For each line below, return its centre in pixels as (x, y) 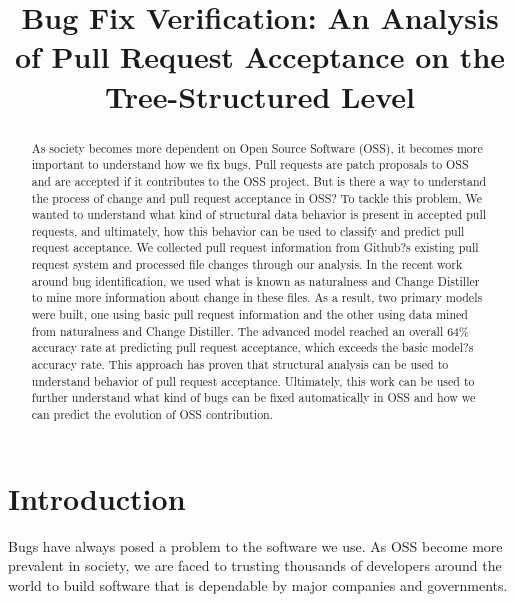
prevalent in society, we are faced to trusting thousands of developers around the (255, 565)
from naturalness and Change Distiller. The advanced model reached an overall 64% (250, 330)
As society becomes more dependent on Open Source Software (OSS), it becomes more (257, 147)
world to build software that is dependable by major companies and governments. (258, 584)
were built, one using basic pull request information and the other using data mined (249, 314)
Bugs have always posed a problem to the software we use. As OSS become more (255, 545)
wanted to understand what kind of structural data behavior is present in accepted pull (259, 214)
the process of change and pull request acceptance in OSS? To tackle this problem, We (256, 197)
